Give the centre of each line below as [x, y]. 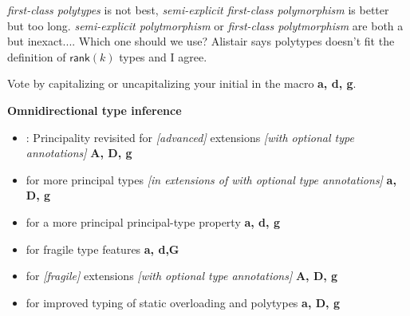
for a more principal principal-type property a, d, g [153, 221]
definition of [37, 56]
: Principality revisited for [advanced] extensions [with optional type [190, 137]
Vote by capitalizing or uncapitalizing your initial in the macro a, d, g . [182, 83]
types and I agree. [163, 56]
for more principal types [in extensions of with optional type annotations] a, [211, 179]
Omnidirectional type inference [95, 110]
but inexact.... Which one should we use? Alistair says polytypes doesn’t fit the [201, 41]
